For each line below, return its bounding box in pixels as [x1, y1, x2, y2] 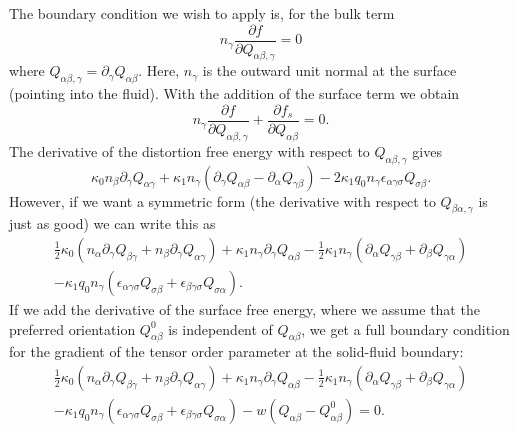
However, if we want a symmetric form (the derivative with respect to [9, 190, 436, 211]
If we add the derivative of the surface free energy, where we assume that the [9, 298, 480, 319]
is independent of [168, 318, 273, 339]
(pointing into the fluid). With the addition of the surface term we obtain [9, 83, 460, 104]
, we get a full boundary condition [301, 318, 510, 339]
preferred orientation [9, 318, 136, 339]
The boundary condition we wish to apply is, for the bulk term [9, 3, 395, 23]
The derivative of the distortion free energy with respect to [9, 140, 370, 161]
